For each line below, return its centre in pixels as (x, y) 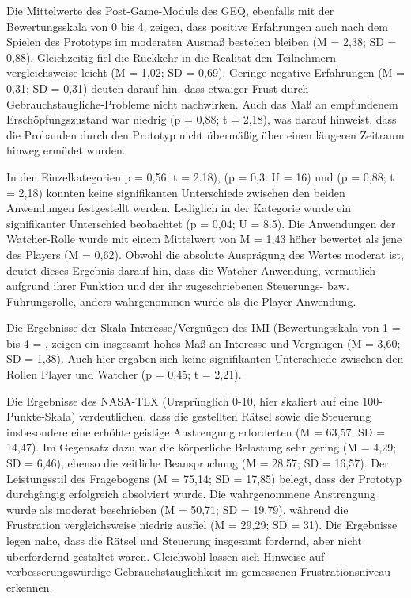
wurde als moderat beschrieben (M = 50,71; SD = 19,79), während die (177, 509)
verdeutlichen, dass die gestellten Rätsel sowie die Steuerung (225, 416)
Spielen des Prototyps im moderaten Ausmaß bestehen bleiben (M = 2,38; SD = (202, 42)
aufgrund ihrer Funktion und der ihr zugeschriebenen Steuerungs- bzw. (178, 286)
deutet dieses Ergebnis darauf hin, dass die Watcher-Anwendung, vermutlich (191, 270)
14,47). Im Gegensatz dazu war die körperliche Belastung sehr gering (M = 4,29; (202, 447)
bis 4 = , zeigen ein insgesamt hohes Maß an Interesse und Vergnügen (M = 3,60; (204, 343)
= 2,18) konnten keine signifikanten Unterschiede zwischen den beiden (176, 192)
